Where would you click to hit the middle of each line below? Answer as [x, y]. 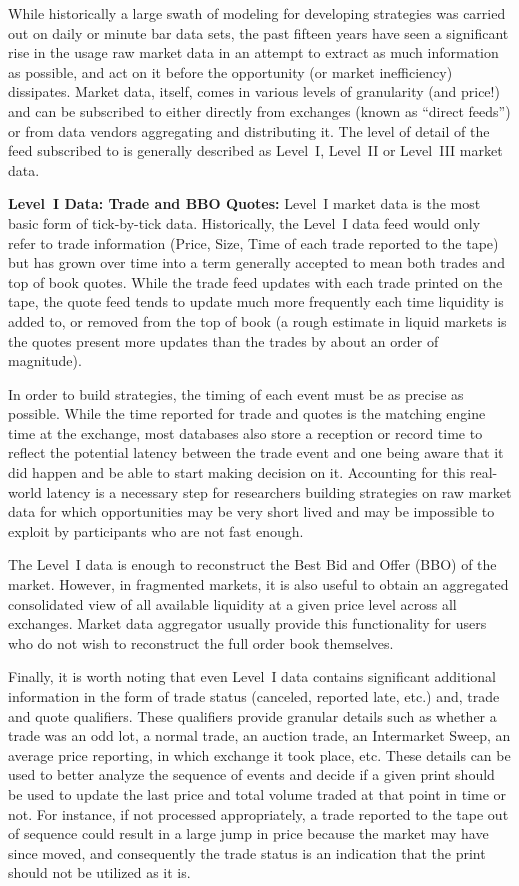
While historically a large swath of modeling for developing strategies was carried [257, 13]
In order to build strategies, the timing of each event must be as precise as [236, 393]
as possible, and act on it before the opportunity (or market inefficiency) [230, 71]
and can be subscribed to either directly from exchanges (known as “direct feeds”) [259, 110]
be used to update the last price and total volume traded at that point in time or [257, 793]
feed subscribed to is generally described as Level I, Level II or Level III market [255, 150]
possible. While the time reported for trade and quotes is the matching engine [247, 413]
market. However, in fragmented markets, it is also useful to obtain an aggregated [258, 584]
